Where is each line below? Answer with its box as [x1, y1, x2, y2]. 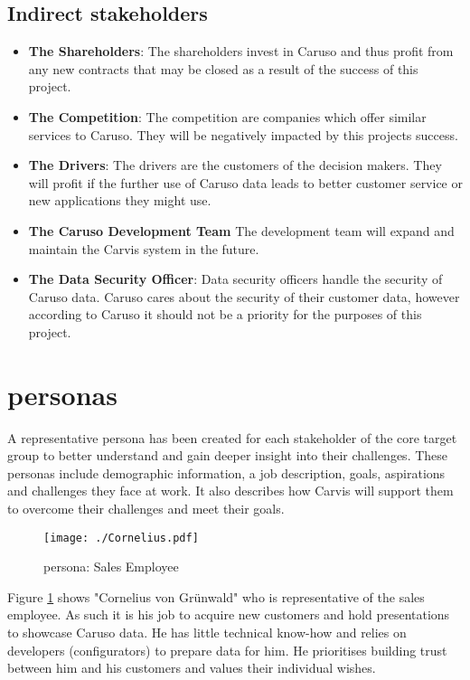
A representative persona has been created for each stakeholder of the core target [7, 428, 457, 447]
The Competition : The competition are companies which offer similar [28, 107, 427, 126]
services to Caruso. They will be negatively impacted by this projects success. [28, 125, 458, 144]
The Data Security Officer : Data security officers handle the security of [28, 269, 443, 288]
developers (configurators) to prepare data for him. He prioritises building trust [7, 640, 447, 659]
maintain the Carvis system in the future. [28, 239, 259, 258]
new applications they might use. [28, 191, 211, 210]
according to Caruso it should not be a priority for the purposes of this [28, 305, 422, 324]
